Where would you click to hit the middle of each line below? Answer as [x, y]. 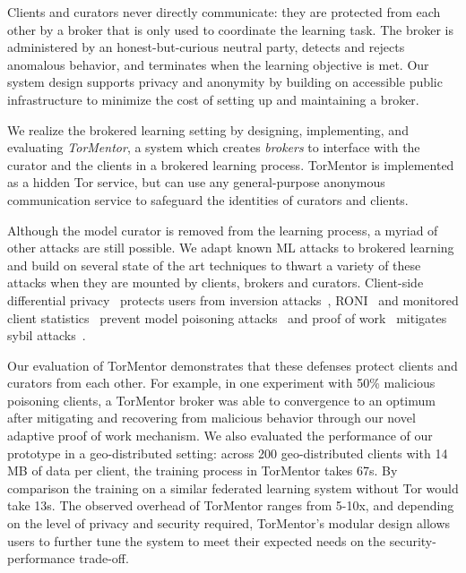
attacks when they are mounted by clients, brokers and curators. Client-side [216, 282]
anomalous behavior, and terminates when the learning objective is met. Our [218, 64]
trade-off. [104, 558]
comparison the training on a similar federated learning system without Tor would [233, 487]
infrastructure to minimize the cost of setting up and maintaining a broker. [213, 99]
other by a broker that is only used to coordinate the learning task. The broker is [230, 29]
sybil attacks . [47, 335]
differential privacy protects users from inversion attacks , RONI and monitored [233, 299]
